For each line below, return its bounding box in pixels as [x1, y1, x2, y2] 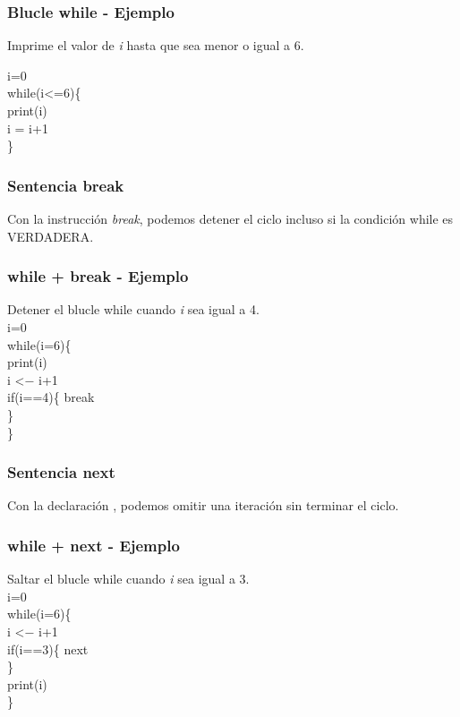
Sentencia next [7, 461, 115, 483]
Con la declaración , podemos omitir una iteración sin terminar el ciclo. [7, 496, 399, 515]
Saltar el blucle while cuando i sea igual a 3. [7, 569, 250, 588]
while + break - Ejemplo [7, 265, 189, 287]
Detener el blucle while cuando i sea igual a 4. [7, 300, 260, 319]
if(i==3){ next [7, 639, 89, 658]
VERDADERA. [7, 226, 94, 245]
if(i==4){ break [7, 388, 95, 406]
